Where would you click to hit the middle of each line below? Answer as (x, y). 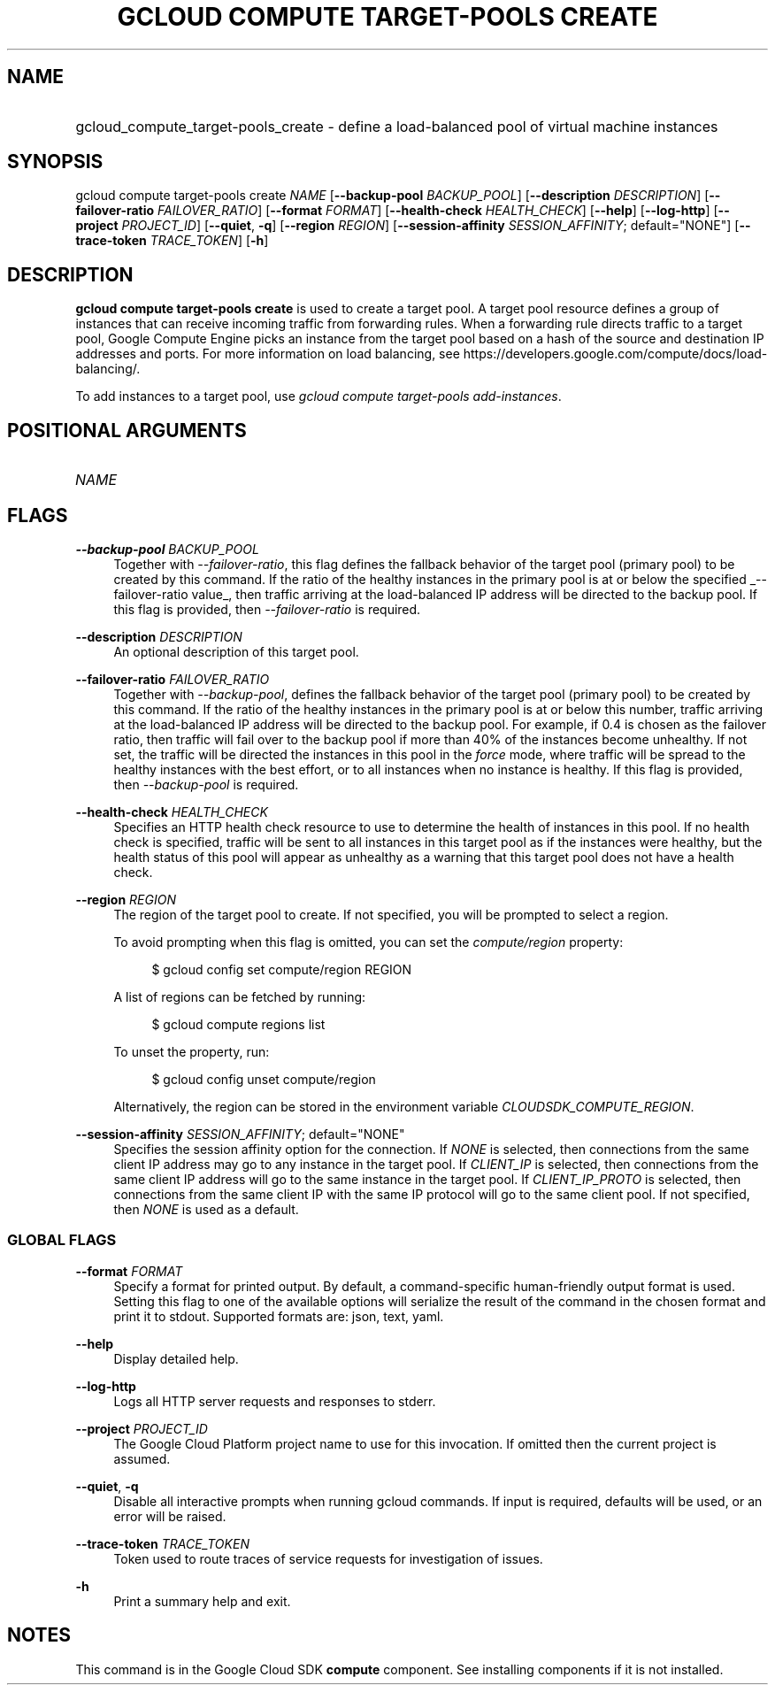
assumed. (142, 1458)
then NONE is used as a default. (206, 1209)
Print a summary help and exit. (202, 1601)
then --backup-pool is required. (206, 784)
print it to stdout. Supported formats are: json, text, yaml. (279, 1316)
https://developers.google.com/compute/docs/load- (615, 354)
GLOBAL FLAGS (62, 1240)
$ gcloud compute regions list (238, 1024)
